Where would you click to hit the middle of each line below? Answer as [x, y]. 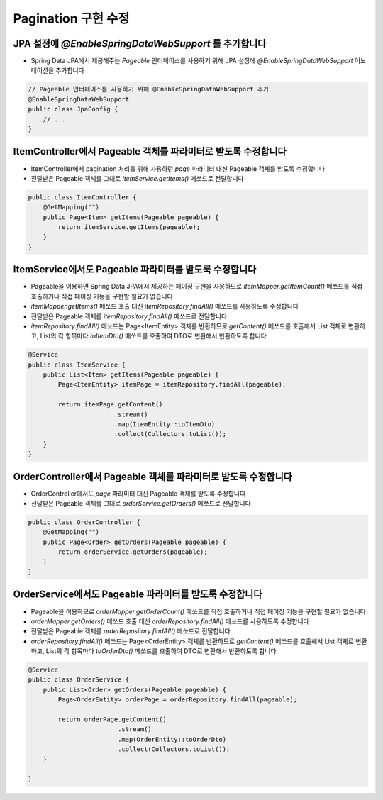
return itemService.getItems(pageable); [129, 227]
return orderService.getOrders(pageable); [133, 552]
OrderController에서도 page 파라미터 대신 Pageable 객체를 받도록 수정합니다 [138, 494]
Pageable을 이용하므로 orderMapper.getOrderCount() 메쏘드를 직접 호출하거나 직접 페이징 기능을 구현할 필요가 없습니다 [199, 611]
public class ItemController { [83, 197]
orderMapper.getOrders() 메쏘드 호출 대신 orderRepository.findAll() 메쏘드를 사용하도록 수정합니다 [170, 621]
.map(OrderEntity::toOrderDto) [172, 739]
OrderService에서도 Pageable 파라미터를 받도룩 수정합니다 [138, 595]
